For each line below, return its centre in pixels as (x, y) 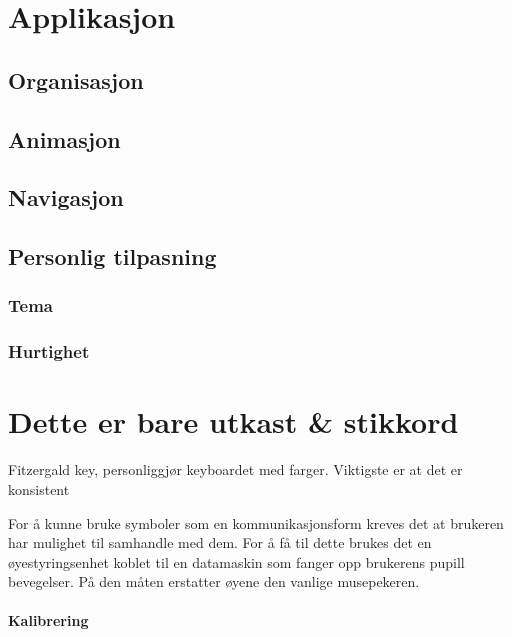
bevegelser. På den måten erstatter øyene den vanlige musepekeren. (214, 581)
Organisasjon (76, 79)
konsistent (39, 488)
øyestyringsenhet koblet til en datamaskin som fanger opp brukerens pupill (236, 561)
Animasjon (64, 138)
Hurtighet (49, 351)
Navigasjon (66, 197)
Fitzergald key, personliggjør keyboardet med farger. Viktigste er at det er (235, 469)
